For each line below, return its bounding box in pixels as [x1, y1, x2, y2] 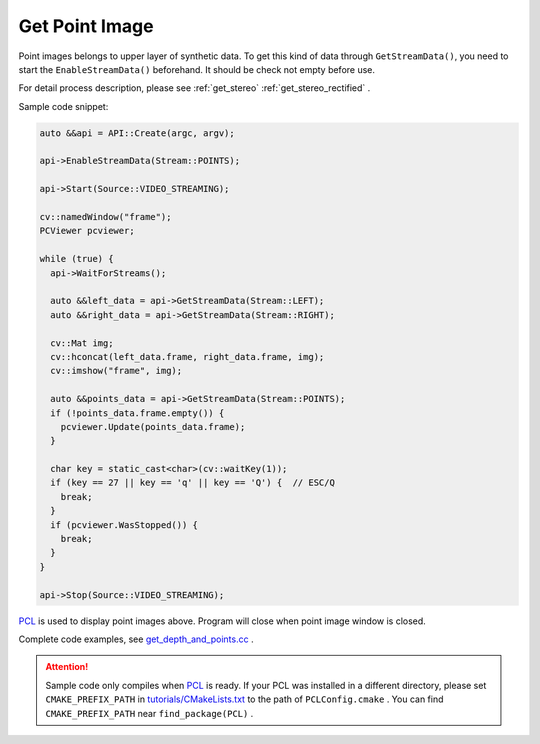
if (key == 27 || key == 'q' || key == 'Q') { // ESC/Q [50, 477, 335, 489]
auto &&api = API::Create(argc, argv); [39, 127, 235, 139]
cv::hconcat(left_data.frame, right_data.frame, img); [50, 351, 325, 362]
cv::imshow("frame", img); [50, 365, 183, 377]
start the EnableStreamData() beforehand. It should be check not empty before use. [18, 63, 375, 75]
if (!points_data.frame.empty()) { [50, 407, 225, 419]
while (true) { [39, 253, 114, 265]
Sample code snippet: [18, 100, 109, 112]
